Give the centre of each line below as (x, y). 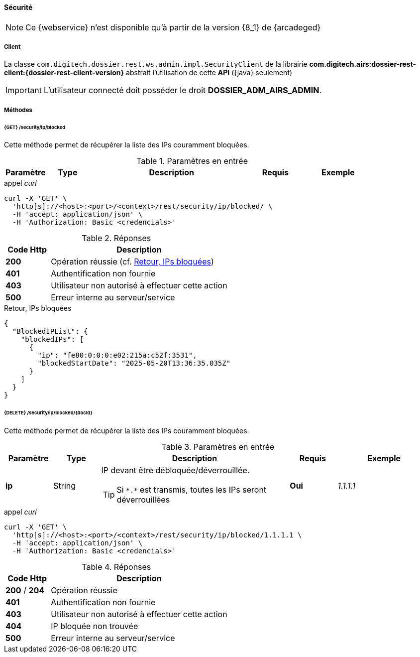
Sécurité (18, 7)
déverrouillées (143, 500)
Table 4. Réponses (116, 567)
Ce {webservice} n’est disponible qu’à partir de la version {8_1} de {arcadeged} (173, 27)
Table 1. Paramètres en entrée (192, 161)
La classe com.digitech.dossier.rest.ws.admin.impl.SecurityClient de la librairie (156, 64)
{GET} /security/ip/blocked (35, 127)
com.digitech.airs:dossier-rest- (363, 64)
